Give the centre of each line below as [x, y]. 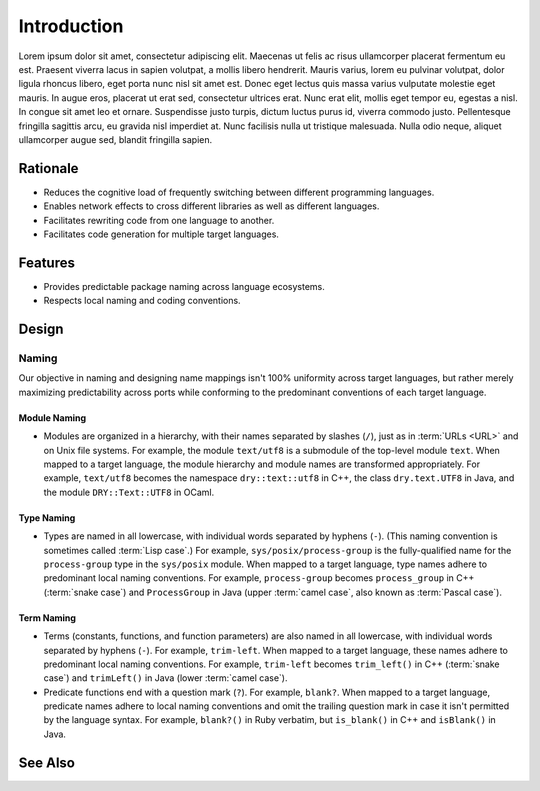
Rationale [48, 168]
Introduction [71, 26]
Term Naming [47, 617]
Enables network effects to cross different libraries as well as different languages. [211, 206]
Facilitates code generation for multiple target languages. [161, 234]
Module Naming [52, 417]
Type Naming [47, 517]
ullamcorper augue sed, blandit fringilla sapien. [115, 139]
